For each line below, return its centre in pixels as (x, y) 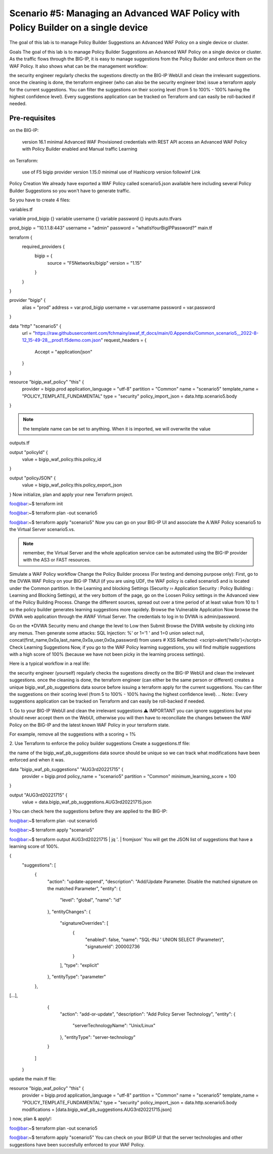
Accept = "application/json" (64, 352)
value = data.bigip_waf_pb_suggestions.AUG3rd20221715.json (87, 802)
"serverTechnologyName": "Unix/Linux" (114, 1026)
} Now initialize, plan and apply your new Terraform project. (71, 494)
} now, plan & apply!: (31, 1119)
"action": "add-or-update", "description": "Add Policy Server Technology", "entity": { (148, 1014)
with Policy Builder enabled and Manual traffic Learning (80, 149)
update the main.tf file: (33, 1079)
